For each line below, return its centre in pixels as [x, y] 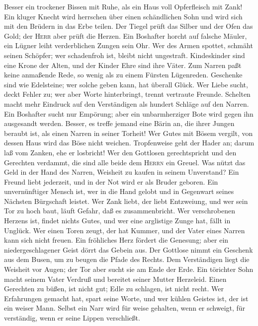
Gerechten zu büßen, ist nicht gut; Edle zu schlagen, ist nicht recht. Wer [114, 289]
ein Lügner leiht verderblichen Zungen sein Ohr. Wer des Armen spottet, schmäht [129, 45]
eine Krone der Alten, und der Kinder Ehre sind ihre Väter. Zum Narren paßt [123, 65]
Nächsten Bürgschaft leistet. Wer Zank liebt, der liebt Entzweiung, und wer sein [126, 201]
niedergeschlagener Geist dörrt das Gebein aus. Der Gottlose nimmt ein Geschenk [129, 249]
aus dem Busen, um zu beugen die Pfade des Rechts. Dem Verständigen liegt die [127, 259]
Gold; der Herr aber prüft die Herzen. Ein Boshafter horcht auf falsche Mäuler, [126, 35]
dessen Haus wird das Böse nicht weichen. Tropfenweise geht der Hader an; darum [129, 143]
